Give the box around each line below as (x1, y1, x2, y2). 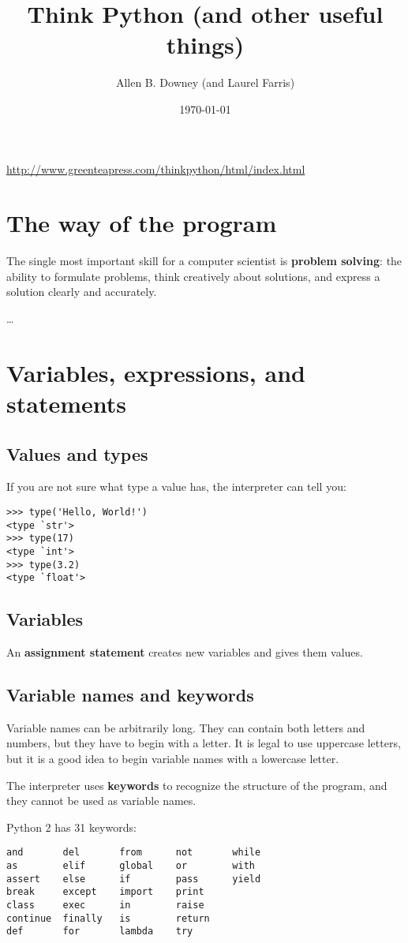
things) (166, 28, 245, 61)
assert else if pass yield (6, 873, 261, 885)
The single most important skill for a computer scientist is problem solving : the (6, 253, 402, 269)
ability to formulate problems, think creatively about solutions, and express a (6, 268, 380, 284)
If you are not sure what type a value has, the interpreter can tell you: (6, 478, 346, 495)
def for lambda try (6, 926, 193, 937)
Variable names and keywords (6, 683, 254, 707)
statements (6, 387, 126, 419)
